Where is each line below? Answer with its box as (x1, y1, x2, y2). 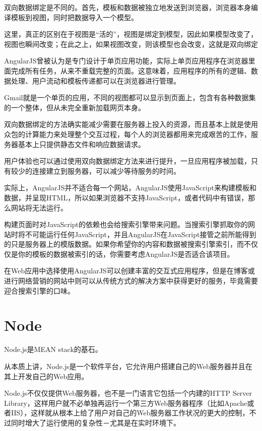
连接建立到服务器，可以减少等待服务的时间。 (32, 165, 180, 176)
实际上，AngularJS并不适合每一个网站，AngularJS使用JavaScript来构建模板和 (4, 182, 256, 193)
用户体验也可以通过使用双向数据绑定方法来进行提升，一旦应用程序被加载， (4, 156, 251, 166)
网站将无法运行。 (11, 202, 68, 212)
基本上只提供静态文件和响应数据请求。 (18, 138, 145, 149)
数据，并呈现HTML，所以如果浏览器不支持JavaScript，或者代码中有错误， (4, 192, 248, 202)
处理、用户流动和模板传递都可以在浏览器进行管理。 (11, 75, 180, 86)
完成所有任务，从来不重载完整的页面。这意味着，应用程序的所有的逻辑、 (11, 65, 251, 76)
